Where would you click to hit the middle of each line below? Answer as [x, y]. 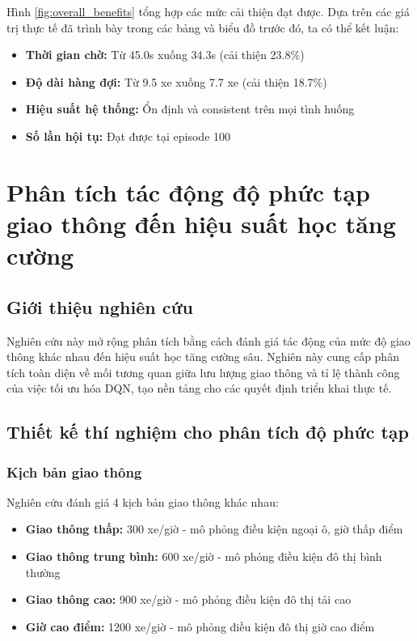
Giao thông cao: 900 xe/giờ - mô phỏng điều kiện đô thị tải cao [188, 599]
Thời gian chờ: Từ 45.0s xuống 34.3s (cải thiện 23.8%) [165, 55]
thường [43, 572]
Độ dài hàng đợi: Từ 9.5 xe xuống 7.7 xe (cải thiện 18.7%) [176, 81]
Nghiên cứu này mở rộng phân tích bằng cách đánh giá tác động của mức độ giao [208, 340]
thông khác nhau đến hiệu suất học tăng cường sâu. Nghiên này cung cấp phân [203, 357]
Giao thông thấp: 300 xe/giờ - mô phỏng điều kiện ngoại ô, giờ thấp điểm [214, 529]
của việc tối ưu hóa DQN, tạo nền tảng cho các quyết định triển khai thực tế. [199, 388]
